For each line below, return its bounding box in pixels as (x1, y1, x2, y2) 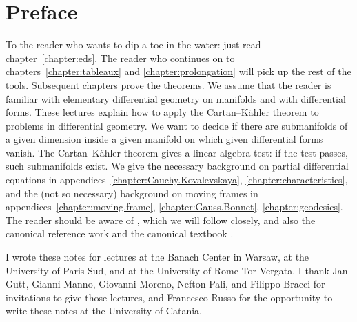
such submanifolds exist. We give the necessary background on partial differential (6, 159, 349, 173)
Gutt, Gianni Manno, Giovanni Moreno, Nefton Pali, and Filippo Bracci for (6, 276, 325, 291)
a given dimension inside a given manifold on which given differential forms (6, 132, 323, 146)
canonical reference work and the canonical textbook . (6, 226, 234, 241)
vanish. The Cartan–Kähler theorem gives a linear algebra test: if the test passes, (6, 145, 348, 159)
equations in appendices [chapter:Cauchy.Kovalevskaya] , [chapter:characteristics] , (6, 172, 348, 187)
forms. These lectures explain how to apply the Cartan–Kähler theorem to (6, 105, 319, 119)
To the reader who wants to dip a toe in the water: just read (6, 37, 261, 52)
